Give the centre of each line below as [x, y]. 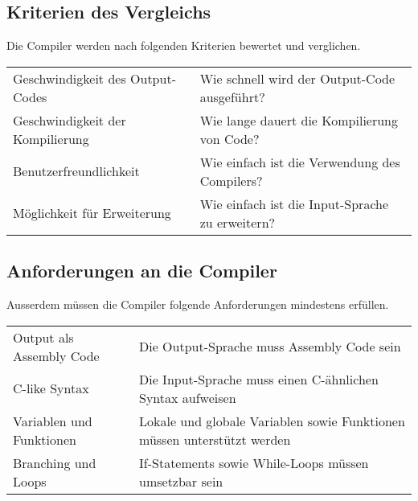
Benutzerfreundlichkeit [76, 171]
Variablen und [53, 421]
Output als [43, 337]
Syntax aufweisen [188, 397]
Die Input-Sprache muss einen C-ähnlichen [259, 379]
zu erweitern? [238, 222]
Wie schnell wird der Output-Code [297, 78]
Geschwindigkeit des [70, 78]
